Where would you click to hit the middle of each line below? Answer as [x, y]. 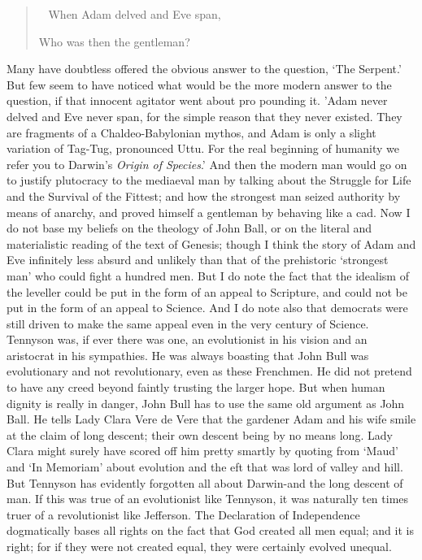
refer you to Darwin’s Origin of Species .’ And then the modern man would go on [207, 164]
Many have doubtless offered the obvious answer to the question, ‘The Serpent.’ [204, 69]
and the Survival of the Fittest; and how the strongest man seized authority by [204, 195]
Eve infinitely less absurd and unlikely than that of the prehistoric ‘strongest [198, 260]
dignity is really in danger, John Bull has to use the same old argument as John [206, 403]
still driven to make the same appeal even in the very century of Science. [188, 323]
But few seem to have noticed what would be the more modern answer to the [199, 84]
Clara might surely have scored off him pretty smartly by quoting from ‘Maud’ [202, 451]
